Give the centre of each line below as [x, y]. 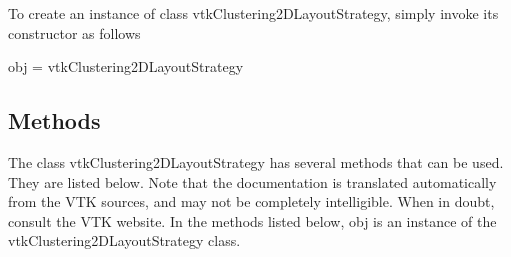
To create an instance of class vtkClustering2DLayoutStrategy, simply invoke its [253, 13]
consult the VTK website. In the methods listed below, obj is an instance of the [252, 220]
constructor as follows [74, 32]
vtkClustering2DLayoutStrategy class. [124, 240]
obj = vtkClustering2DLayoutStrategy [126, 66]
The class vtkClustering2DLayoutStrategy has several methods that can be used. [256, 161]
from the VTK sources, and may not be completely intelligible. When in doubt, [251, 201]
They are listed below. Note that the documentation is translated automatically [252, 181]
